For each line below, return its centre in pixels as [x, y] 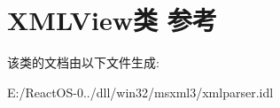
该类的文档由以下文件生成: [83, 62]
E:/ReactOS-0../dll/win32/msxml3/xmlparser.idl [140, 92]
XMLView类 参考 [112, 20]
